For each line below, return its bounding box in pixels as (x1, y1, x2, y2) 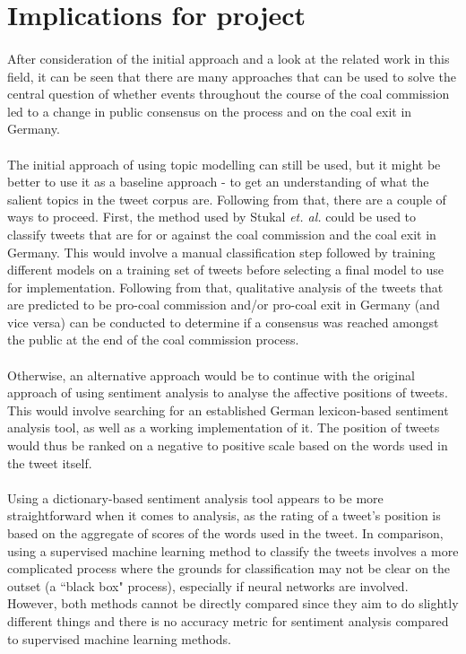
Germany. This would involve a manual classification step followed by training (7, 242, 436, 261)
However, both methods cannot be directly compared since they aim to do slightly (7, 594, 459, 613)
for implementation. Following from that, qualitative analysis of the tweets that (7, 277, 444, 296)
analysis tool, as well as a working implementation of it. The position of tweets (7, 418, 440, 437)
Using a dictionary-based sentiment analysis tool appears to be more (7, 488, 384, 507)
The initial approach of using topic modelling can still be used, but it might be (7, 154, 441, 173)
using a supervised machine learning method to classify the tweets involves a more (7, 541, 459, 560)
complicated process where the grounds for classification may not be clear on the (7, 559, 451, 578)
